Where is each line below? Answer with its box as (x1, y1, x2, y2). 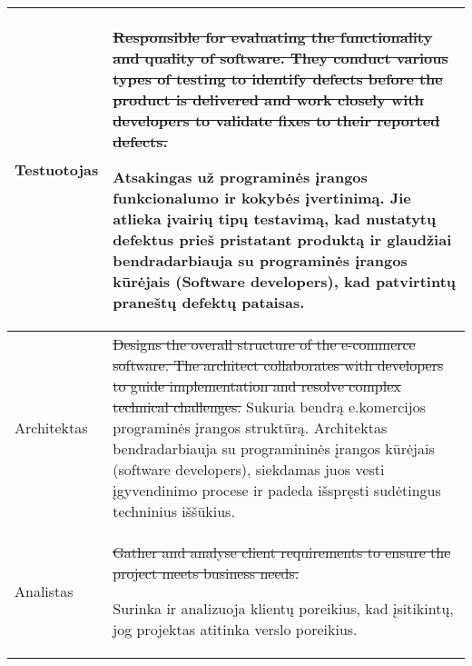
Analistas (15, 580, 74, 601)
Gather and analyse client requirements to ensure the (113, 542, 451, 562)
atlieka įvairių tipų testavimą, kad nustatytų (113, 208, 437, 229)
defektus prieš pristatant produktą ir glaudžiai (113, 229, 452, 250)
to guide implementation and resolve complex (113, 375, 401, 396)
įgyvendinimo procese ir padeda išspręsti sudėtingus (113, 480, 441, 501)
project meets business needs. (113, 562, 300, 583)
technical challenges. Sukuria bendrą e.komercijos (113, 396, 427, 417)
